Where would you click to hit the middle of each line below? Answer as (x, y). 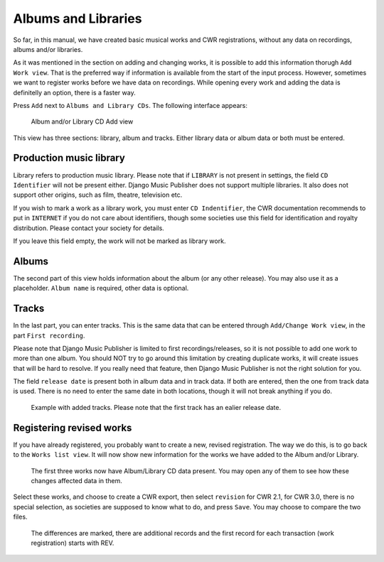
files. (20, 517)
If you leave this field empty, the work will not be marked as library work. (119, 241)
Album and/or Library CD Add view (82, 121)
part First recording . (49, 335)
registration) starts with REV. (73, 543)
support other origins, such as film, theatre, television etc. (98, 195)
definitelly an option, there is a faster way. (74, 92)
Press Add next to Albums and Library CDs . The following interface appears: (130, 105)
